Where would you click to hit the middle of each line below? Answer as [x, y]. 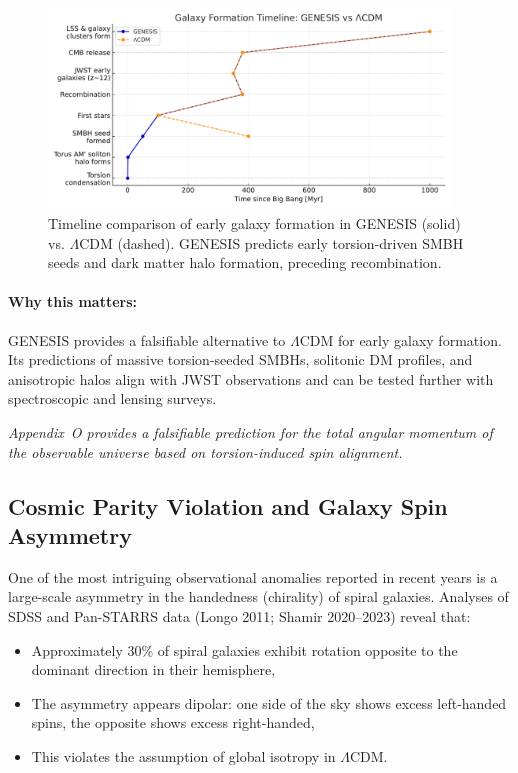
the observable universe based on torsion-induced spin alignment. [205, 451]
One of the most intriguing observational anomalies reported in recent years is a [253, 576]
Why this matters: [72, 301]
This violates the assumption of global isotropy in [183, 755]
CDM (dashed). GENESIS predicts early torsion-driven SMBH [271, 242]
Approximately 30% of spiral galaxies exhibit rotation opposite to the [244, 649]
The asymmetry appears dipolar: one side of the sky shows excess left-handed [269, 702]
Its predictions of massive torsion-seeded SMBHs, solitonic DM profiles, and [240, 359]
